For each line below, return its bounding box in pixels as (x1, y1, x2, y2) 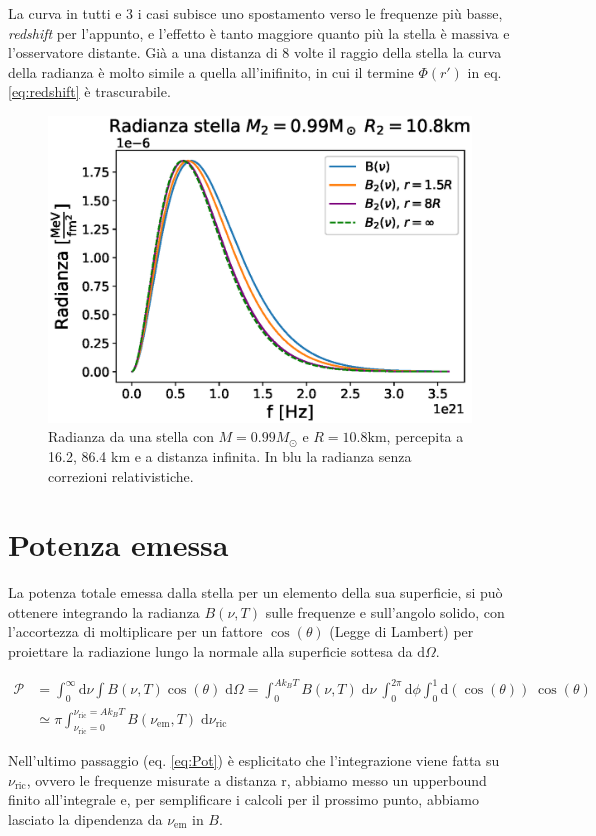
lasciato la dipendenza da (8, 808, 163, 829)
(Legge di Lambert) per (329, 621, 474, 642)
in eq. (467, 61, 502, 82)
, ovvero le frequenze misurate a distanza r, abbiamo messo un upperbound (26, 769, 487, 790)
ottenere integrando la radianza (8, 601, 200, 622)
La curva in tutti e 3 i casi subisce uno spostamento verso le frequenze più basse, (8, 3, 503, 23)
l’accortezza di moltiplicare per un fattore (8, 621, 263, 642)
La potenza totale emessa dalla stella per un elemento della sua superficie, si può (8, 582, 503, 603)
